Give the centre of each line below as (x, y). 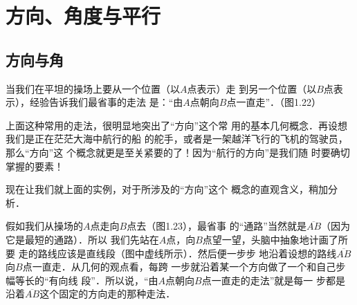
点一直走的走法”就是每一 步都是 (273, 280)
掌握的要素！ (35, 166)
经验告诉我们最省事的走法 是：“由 (106, 102)
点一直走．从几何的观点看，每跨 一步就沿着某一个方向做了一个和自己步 (184, 267)
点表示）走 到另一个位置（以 (252, 88)
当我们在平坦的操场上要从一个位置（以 (93, 88)
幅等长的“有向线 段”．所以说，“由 (82, 280)
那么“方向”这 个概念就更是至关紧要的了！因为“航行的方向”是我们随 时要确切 (178, 152)
